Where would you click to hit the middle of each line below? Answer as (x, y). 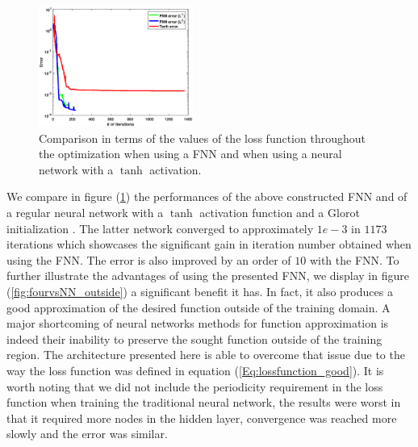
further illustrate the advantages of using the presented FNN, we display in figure (208, 276)
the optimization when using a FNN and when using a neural (190, 154)
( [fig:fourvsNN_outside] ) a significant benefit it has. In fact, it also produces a (200, 291)
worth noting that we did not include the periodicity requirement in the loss (195, 386)
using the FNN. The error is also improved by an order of (149, 259)
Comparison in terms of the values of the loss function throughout (202, 138)
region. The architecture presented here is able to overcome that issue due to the (206, 355)
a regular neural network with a (85, 213)
